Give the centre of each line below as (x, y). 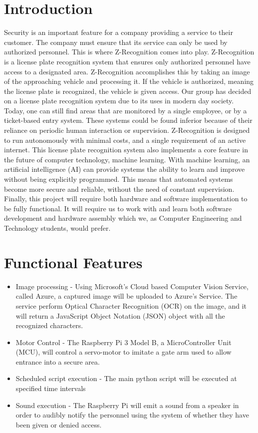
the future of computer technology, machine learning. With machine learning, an (127, 159)
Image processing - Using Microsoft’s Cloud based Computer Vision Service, (132, 286)
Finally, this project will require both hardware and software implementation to (126, 199)
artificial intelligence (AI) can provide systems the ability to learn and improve (125, 169)
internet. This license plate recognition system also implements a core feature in (126, 150)
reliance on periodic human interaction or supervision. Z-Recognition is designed (127, 130)
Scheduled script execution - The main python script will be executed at (126, 378)
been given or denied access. (59, 424)
